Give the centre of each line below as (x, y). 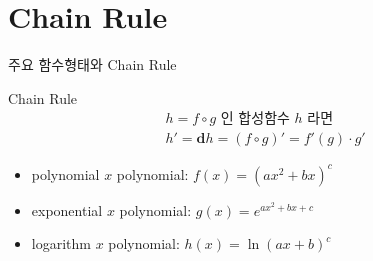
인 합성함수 (255, 119)
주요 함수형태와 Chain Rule (92, 64)
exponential (67, 209)
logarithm (61, 243)
